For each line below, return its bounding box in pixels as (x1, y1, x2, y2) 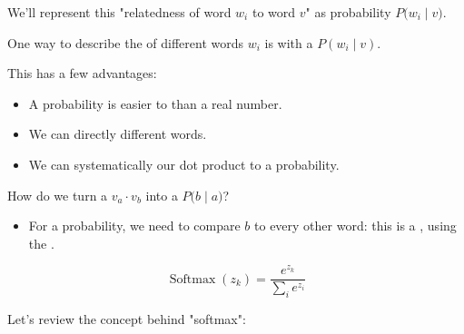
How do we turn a (7, 185, 108, 204)
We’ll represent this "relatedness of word (7, 3, 232, 21)
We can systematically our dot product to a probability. (28, 154, 340, 173)
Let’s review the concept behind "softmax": (7, 309, 246, 329)
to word (252, 3, 296, 21)
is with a (264, 33, 313, 52)
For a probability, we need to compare (28, 216, 241, 235)
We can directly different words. (28, 124, 207, 143)
